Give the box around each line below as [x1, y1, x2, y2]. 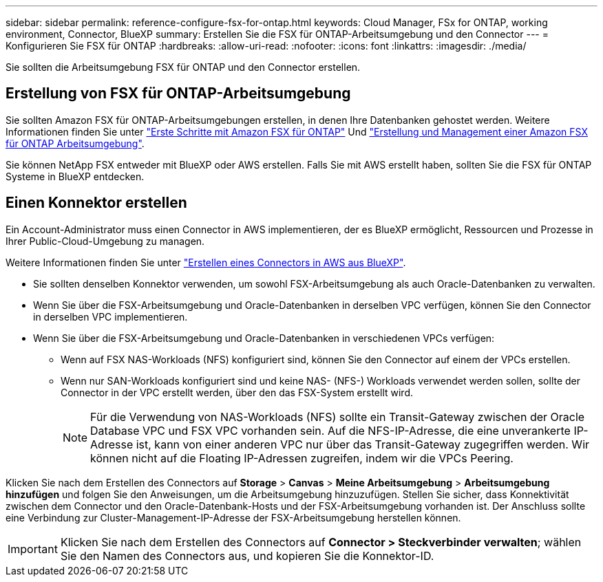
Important [8, 541, 58, 556]
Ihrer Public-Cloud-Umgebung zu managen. [6, 235, 205, 247]
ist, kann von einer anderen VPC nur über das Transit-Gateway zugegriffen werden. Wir [136, 437, 590, 451]
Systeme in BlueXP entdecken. [6, 170, 145, 182]
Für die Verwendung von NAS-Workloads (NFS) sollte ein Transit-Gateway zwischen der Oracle [90, 409, 585, 424]
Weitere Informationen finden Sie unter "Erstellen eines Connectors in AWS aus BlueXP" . [6, 256, 406, 268]
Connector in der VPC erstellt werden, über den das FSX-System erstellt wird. [61, 386, 414, 398]
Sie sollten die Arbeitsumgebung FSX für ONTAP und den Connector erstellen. [6, 61, 361, 73]
